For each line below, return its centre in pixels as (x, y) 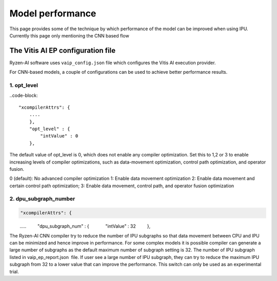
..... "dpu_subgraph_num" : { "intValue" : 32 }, (85, 226)
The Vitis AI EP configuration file (63, 51)
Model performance (53, 13)
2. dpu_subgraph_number (42, 199)
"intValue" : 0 (59, 136)
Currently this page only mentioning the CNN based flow (69, 35)
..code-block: (24, 95)
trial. (14, 271)
